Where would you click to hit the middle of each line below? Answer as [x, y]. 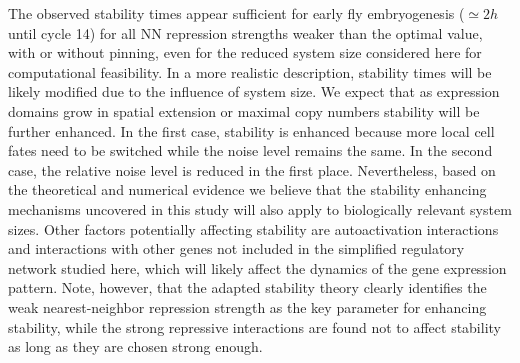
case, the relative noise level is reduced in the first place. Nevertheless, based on [252, 169]
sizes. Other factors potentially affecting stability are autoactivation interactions [253, 228]
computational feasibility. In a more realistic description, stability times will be [250, 71]
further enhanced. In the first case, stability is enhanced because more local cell [251, 130]
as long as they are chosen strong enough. [135, 346]
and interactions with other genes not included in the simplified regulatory [236, 248]
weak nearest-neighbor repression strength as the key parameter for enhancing [247, 306]
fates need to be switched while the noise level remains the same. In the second [250, 150]
